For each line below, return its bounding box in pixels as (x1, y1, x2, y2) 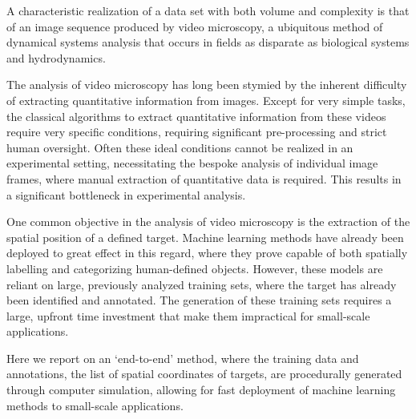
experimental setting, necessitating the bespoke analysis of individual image (6, 155, 378, 171)
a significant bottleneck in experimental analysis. (6, 186, 246, 203)
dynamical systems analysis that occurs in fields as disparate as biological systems (6, 34, 410, 50)
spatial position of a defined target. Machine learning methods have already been (6, 228, 404, 245)
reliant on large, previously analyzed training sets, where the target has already (6, 276, 397, 292)
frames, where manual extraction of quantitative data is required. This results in (6, 170, 402, 187)
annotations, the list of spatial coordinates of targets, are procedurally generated (6, 365, 402, 382)
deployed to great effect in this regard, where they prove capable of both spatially (6, 244, 408, 261)
